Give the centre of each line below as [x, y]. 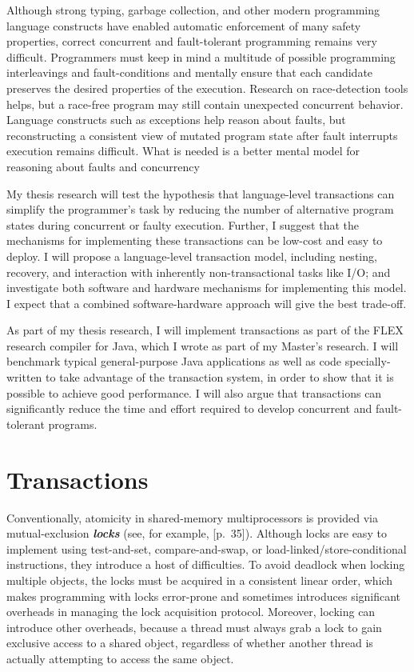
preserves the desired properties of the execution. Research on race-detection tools [207, 88]
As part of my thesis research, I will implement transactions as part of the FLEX [205, 330]
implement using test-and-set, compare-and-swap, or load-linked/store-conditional [207, 548]
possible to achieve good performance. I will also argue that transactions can [194, 392]
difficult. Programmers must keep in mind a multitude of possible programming [201, 56]
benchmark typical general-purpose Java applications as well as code [174, 361]
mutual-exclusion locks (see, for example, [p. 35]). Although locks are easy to [197, 533]
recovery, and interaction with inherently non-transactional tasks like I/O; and [199, 272]
